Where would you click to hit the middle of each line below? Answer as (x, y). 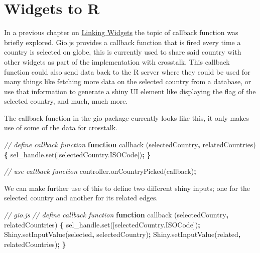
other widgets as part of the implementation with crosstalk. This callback (117, 61)
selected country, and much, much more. (66, 101)
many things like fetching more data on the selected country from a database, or (128, 81)
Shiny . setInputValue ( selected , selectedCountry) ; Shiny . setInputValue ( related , (122, 234)
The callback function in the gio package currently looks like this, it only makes (126, 117)
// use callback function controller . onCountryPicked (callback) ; (100, 171)
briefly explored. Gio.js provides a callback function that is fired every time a (122, 42)
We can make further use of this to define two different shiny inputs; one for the (127, 188)
